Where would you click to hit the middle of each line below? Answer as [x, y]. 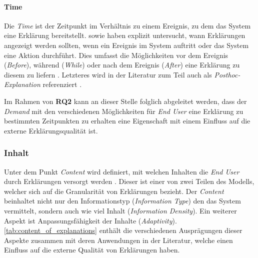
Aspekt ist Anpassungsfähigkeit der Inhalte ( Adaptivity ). [90, 220]
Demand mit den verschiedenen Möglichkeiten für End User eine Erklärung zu [124, 111]
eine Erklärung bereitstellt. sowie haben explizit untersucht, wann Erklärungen [125, 35]
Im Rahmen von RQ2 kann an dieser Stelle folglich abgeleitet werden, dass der [125, 101]
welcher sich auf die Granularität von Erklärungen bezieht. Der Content [114, 191]
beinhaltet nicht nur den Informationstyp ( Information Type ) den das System [122, 201]
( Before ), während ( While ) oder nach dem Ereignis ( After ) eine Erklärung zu [122, 65]
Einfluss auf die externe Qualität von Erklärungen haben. [92, 250]
